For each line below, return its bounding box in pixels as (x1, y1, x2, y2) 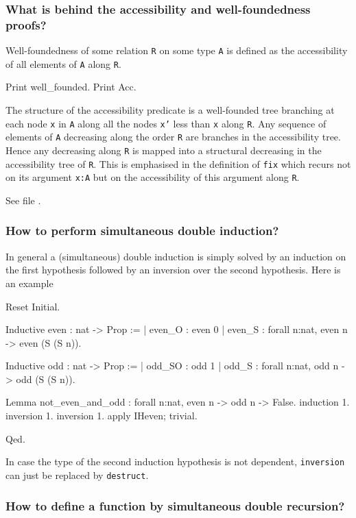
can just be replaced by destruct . (5, 467, 149, 482)
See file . (5, 193, 41, 207)
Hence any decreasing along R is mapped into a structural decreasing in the (5, 143, 322, 157)
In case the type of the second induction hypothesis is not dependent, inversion (5, 454, 345, 469)
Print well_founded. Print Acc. (5, 79, 137, 94)
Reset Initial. (5, 299, 60, 313)
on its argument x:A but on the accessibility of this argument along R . (5, 170, 300, 184)
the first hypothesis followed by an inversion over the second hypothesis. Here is (5, 262, 341, 277)
